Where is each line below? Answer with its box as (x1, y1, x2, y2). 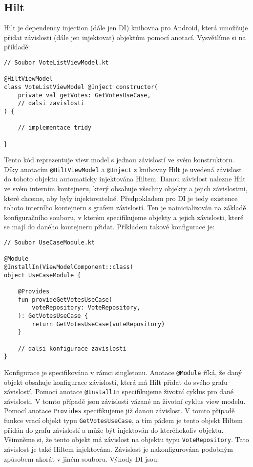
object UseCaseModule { (4, 271, 81, 279)
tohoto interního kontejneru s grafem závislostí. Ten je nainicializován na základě (4, 202, 246, 213)
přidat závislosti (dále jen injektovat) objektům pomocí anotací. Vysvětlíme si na (4, 32, 246, 42)
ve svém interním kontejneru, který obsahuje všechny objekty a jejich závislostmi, (4, 183, 248, 194)
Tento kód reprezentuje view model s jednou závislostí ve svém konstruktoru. (4, 155, 234, 165)
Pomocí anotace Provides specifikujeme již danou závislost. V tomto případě (4, 405, 235, 416)
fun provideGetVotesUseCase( (18, 296, 112, 303)
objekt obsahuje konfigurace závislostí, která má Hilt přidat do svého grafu (4, 377, 228, 387)
